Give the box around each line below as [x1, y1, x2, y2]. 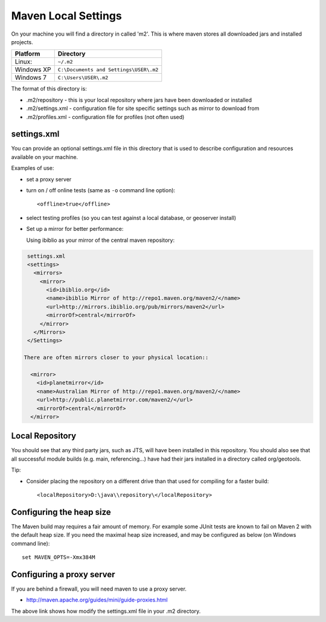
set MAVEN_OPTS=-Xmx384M [22, 554, 95, 561]
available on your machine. [11, 153, 78, 160]
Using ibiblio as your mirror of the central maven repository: [26, 236, 175, 244]
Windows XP [14, 65, 51, 74]
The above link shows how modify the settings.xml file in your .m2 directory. [11, 607, 201, 615]
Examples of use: [11, 164, 54, 172]
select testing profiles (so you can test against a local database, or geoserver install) [26, 214, 237, 221]
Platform [14, 50, 40, 58]
